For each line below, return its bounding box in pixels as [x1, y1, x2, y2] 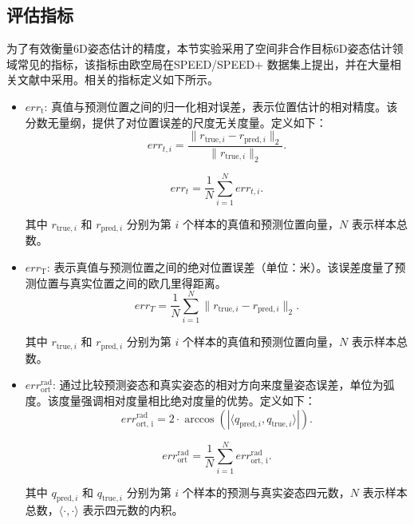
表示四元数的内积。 [82, 502, 183, 518]
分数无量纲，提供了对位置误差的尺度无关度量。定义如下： [25, 113, 327, 130]
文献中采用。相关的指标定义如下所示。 [17, 71, 219, 88]
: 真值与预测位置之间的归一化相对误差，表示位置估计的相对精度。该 [44, 97, 398, 114]
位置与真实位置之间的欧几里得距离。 [36, 274, 227, 291]
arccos [184, 413, 215, 425]
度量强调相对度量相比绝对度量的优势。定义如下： [58, 391, 316, 408]
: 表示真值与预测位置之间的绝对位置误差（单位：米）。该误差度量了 [46, 258, 395, 275]
